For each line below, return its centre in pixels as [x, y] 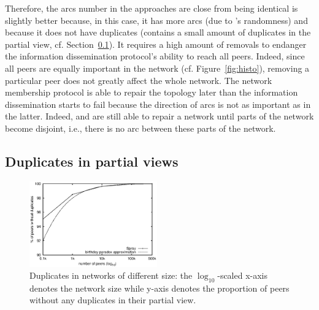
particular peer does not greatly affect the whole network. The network [139, 80]
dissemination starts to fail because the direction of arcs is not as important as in [158, 104]
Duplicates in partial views [92, 161]
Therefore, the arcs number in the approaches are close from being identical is [152, 8]
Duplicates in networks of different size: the [111, 275]
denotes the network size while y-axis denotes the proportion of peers [159, 288]
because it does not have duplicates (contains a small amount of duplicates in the [158, 32]
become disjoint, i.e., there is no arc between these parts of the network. [140, 128]
